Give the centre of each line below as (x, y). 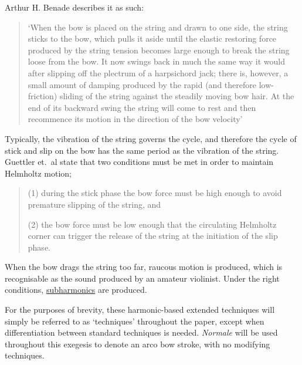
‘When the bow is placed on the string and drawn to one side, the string (158, 27)
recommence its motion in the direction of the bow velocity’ (135, 119)
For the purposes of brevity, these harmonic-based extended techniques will (140, 310)
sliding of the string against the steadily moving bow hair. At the (177, 96)
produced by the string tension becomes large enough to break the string (159, 50)
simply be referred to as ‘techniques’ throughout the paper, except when (135, 321)
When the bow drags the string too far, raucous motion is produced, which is (144, 267)
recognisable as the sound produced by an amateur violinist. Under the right (142, 278)
